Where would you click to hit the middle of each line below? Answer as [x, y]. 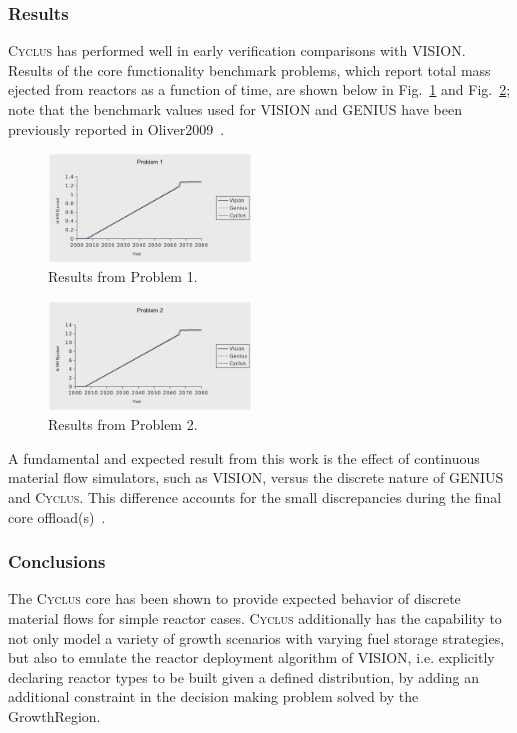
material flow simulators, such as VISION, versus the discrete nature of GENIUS [256, 477]
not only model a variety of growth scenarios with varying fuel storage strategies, [256, 637]
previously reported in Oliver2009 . [116, 128]
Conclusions [57, 561]
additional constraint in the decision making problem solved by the [213, 696]
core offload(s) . [57, 516]
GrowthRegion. [54, 715]
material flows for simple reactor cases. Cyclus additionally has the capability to [255, 617]
